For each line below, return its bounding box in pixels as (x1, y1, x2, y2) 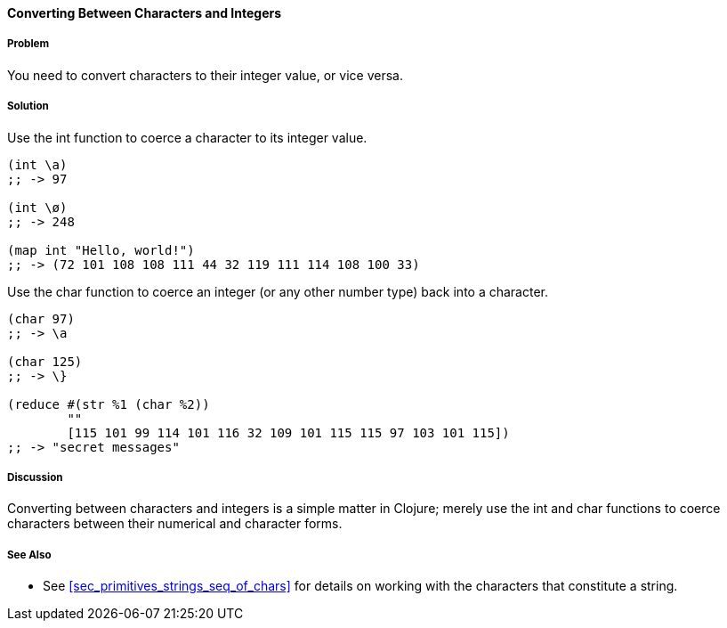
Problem (7, 37, 50, 51)
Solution (7, 100, 49, 113)
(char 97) (7, 311, 75, 326)
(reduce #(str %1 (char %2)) (7, 396, 210, 412)
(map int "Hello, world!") (7, 242, 195, 257)
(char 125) (7, 354, 83, 369)
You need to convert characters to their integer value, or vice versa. (7, 67, 403, 83)
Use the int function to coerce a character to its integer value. (7, 129, 368, 145)
